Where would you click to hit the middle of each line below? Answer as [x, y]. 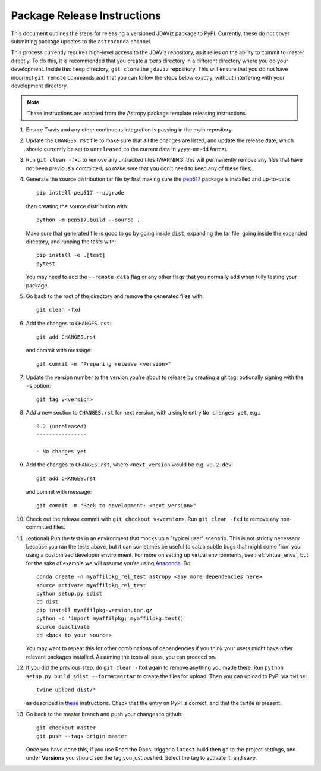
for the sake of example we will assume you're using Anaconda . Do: [109, 563]
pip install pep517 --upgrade [81, 193]
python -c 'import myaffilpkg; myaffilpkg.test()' [112, 618]
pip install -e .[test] [71, 255]
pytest [46, 264]
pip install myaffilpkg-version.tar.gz [95, 610]
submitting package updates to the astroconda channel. [81, 41]
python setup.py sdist [70, 594]
